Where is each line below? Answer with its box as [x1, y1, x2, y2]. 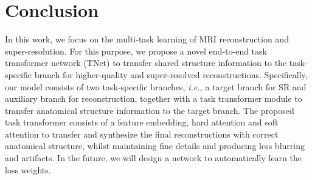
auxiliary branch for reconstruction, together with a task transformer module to [5, 92, 302, 105]
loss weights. [5, 163, 51, 176]
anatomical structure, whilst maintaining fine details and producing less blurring [5, 139, 305, 152]
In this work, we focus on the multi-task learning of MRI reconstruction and [5, 33, 289, 45]
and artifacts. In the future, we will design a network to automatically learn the [5, 152, 302, 164]
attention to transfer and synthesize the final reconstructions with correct [5, 127, 279, 140]
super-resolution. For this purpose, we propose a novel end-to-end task [5, 44, 267, 57]
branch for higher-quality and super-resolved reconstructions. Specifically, [34, 68, 308, 81]
